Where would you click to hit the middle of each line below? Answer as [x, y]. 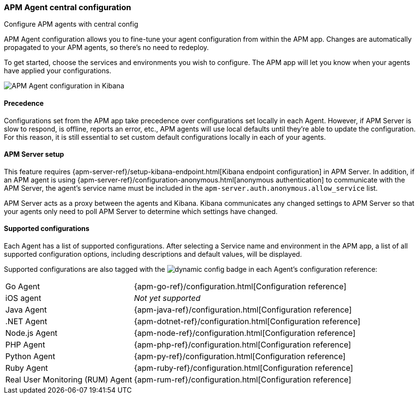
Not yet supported [167, 298]
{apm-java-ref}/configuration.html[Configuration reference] [243, 310]
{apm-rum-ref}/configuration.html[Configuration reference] [243, 380]
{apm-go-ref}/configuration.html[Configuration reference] [240, 287]
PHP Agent [25, 345]
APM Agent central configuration [68, 7]
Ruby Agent [27, 368]
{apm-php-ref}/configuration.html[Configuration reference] [243, 345]
